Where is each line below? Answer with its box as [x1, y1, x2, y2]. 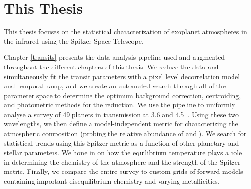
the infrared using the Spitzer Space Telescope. [4, 35, 143, 46]
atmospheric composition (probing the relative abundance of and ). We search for [4, 128, 247, 138]
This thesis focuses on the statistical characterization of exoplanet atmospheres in [4, 26, 247, 36]
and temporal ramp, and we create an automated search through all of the [4, 81, 226, 91]
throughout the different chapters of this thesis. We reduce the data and [4, 61, 219, 71]
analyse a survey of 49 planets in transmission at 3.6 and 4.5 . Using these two [4, 109, 239, 119]
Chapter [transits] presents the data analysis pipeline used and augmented [4, 52, 225, 62]
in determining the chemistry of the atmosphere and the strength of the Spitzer [4, 156, 241, 167]
